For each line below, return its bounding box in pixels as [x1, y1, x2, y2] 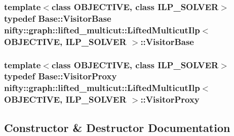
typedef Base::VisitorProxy [4, 70, 117, 82]
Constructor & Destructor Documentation [4, 119, 230, 135]
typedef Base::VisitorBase [4, 12, 111, 24]
